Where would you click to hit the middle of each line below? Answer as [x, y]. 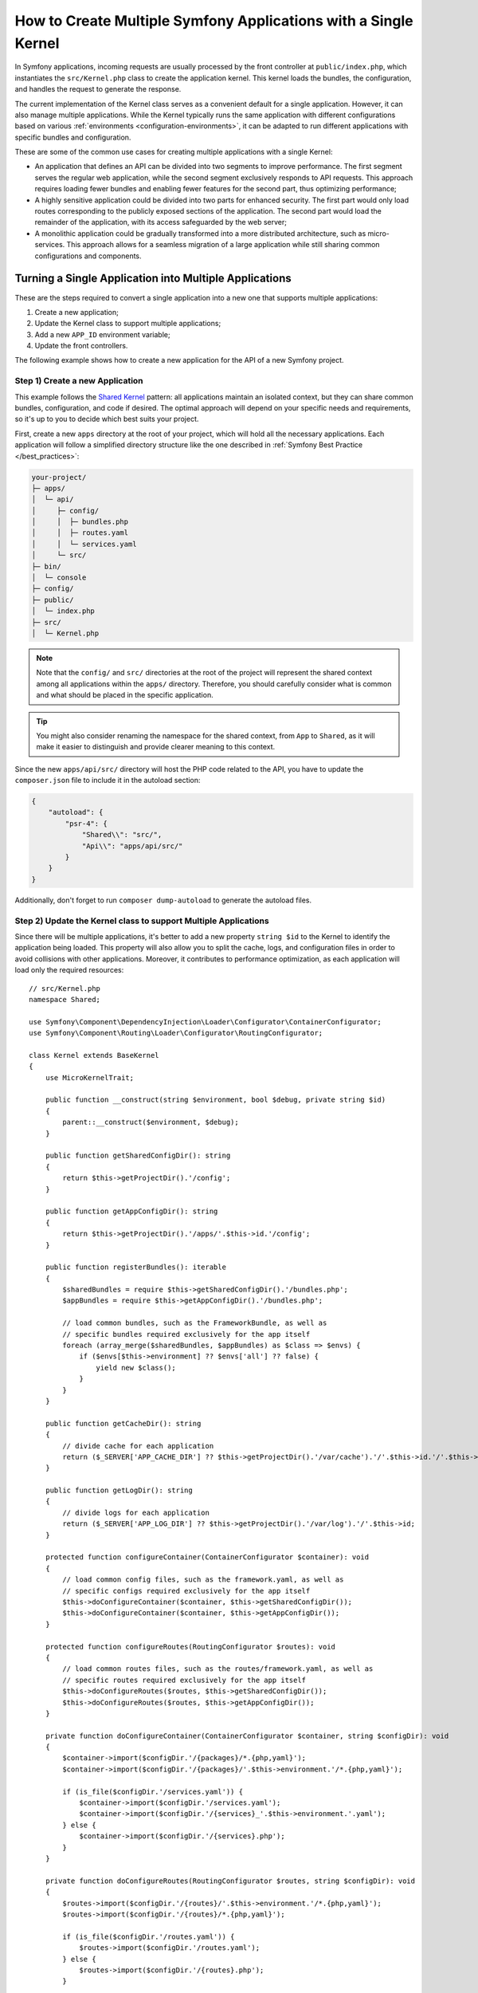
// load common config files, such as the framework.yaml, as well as [203, 1580]
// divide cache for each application [138, 1446]
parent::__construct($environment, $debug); [151, 1122]
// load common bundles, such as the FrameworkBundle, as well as [195, 1323]
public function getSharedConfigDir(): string [138, 1156]
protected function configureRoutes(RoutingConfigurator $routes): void [190, 1647]
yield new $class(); [136, 1368]
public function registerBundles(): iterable [136, 1267]
